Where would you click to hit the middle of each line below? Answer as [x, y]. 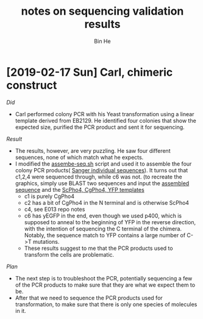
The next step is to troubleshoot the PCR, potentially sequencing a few [104, 278]
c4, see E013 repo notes [55, 209]
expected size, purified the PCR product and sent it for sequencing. [100, 127]
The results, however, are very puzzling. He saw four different [93, 150]
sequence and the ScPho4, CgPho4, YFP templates [80, 189]
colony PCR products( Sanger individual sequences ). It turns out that [101, 170]
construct [32, 85]
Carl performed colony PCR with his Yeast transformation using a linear [105, 114]
